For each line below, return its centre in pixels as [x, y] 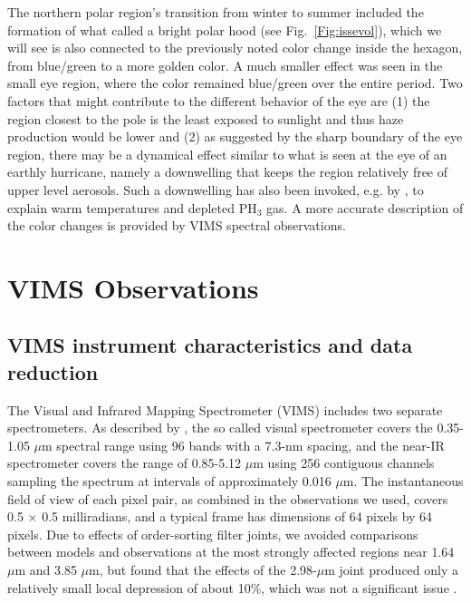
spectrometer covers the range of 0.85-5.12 [125, 463]
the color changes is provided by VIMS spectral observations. [177, 225]
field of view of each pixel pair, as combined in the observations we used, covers [228, 498]
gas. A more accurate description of [365, 207]
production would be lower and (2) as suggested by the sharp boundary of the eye [235, 136]
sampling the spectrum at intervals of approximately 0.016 [169, 481]
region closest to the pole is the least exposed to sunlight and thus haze [206, 118]
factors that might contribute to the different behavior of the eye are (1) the [219, 100]
